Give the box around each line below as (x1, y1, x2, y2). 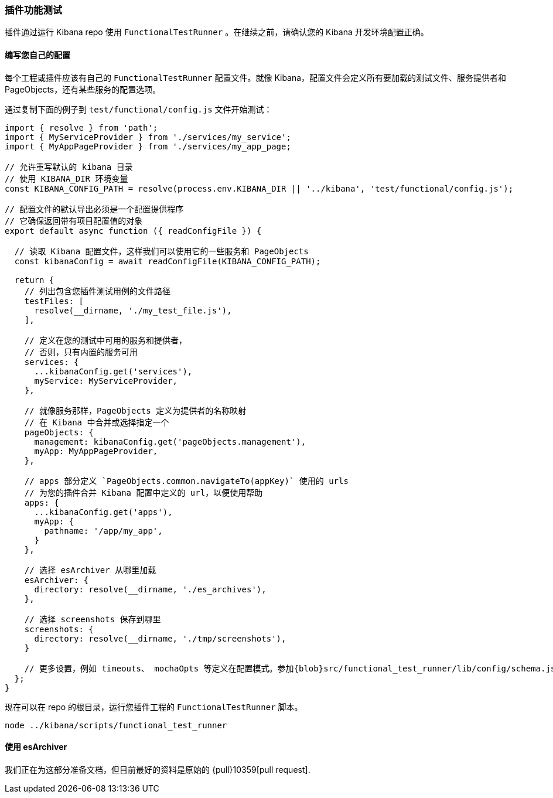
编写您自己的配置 (5, 49, 70, 60)
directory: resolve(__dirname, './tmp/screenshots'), (34, 633, 286, 643)
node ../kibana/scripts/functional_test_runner (5, 720, 227, 730)
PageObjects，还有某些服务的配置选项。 (5, 84, 161, 94)
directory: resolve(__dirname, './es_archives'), (34, 584, 267, 594)
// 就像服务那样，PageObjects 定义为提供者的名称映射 (24, 405, 247, 415)
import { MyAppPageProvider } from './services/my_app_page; (5, 141, 291, 151)
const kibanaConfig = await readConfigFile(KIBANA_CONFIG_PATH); (14, 256, 321, 266)
